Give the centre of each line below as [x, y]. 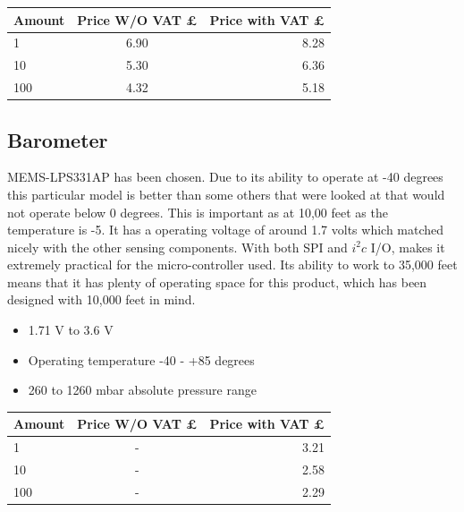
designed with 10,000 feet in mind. [101, 299]
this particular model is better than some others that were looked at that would [226, 194]
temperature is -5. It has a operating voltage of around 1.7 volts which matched [226, 230]
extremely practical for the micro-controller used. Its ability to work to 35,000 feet [232, 265]
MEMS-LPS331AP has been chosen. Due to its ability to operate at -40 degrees [225, 177]
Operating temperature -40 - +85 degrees [141, 359]
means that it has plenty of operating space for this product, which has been [217, 282]
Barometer [58, 139]
